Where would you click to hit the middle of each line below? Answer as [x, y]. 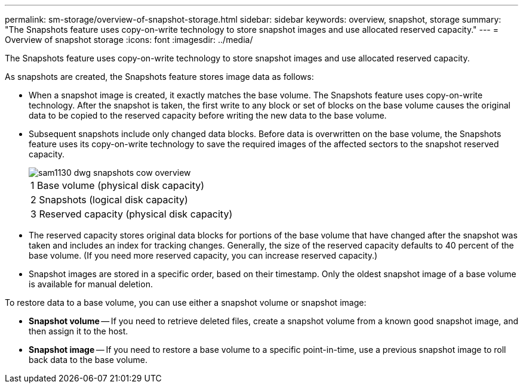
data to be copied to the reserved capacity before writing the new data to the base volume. [208, 115]
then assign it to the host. [79, 331]
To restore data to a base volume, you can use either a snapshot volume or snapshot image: [186, 302]
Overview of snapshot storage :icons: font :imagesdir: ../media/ [129, 40]
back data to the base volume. [88, 360]
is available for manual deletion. [91, 284]
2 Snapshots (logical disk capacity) [109, 200]
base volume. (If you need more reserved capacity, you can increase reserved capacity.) [203, 255]
